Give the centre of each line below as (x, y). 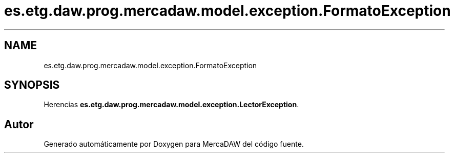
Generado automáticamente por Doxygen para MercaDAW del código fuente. (174, 144)
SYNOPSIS (32, 85)
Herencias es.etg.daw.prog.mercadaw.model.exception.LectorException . (171, 105)
